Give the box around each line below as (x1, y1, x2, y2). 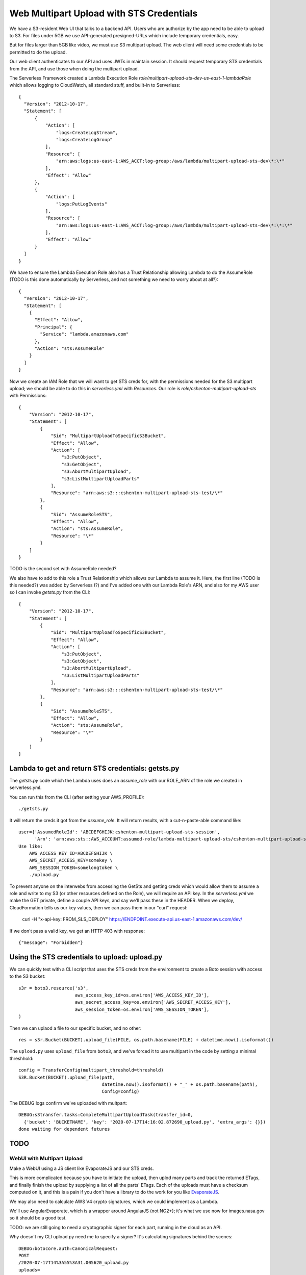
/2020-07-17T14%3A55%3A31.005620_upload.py (18, 1260, 129, 1266)
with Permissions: (9, 393, 47, 399)
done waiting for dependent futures (18, 1126, 110, 1132)
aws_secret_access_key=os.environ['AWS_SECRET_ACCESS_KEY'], (74, 1000, 231, 1005)
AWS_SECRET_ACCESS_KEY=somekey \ (29, 857, 113, 863)
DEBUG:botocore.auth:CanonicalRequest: (18, 1245, 118, 1252)
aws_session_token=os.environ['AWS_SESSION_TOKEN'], (74, 1006, 210, 1012)
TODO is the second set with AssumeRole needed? (9, 566, 117, 572)
